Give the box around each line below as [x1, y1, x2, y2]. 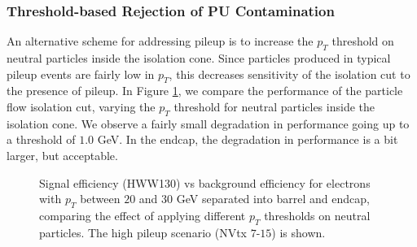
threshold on [331, 32, 394, 50]
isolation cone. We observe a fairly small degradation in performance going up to [7, 115, 410, 132]
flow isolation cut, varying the [7, 98, 156, 115]
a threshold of [7, 131, 76, 148]
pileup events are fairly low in [7, 65, 155, 82]
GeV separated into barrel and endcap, [176, 190, 370, 207]
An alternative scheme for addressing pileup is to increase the [7, 32, 314, 50]
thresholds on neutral [264, 206, 371, 223]
